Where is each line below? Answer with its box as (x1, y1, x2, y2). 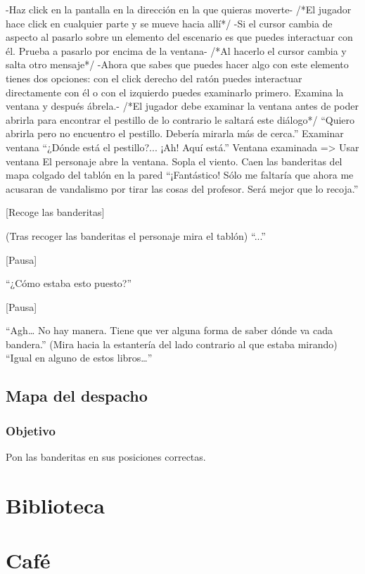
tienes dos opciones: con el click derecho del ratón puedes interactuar (6, 70, 302, 85)
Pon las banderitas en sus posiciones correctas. (6, 449, 206, 464)
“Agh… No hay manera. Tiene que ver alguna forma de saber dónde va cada (6, 323, 333, 338)
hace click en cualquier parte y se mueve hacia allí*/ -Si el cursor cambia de (6, 15, 333, 30)
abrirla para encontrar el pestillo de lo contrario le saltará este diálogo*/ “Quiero (6, 112, 355, 127)
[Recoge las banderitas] (6, 205, 105, 219)
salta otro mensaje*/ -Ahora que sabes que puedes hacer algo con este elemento (6, 57, 349, 72)
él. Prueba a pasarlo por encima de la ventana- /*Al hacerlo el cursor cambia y (6, 43, 347, 58)
